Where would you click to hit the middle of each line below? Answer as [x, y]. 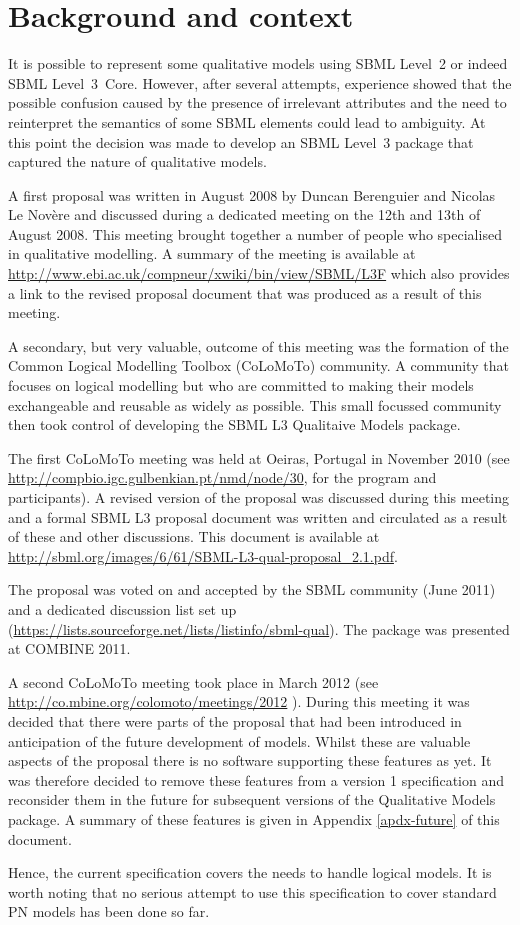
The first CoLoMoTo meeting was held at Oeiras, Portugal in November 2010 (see [259, 457]
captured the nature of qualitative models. [137, 161]
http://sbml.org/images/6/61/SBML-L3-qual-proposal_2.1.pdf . [203, 555]
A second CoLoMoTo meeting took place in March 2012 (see [193, 681]
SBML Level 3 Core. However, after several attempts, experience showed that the [260, 82]
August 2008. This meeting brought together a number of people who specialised [255, 233]
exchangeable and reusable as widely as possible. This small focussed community [255, 404]
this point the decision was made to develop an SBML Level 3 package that [241, 141]
